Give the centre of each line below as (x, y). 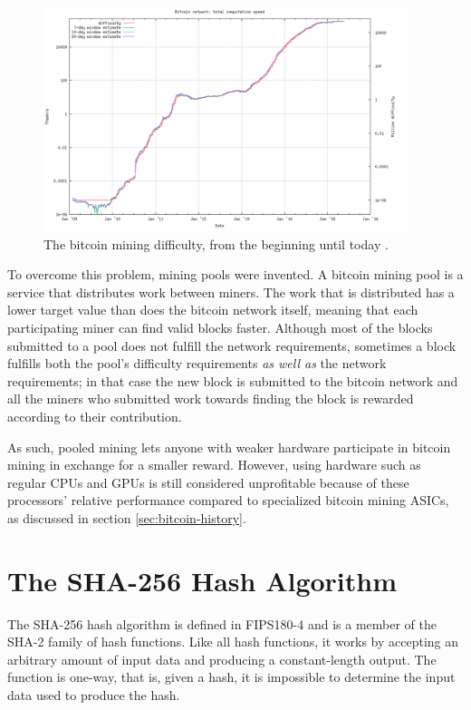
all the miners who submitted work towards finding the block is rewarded (211, 399)
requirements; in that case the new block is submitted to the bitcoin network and (233, 380)
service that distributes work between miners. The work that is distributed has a (231, 292)
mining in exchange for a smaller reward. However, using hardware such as (214, 465)
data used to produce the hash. (94, 695)
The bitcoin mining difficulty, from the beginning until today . (216, 243)
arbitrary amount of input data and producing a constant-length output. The (222, 659)
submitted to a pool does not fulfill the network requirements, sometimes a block (232, 345)
